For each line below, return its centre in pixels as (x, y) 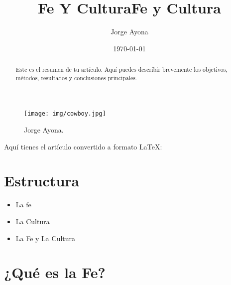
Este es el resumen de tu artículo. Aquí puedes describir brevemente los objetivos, (121, 70)
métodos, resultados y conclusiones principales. (76, 77)
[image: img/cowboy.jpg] (65, 114)
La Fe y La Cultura (46, 238)
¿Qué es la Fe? (55, 272)
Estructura (42, 181)
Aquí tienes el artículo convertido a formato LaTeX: (83, 146)
